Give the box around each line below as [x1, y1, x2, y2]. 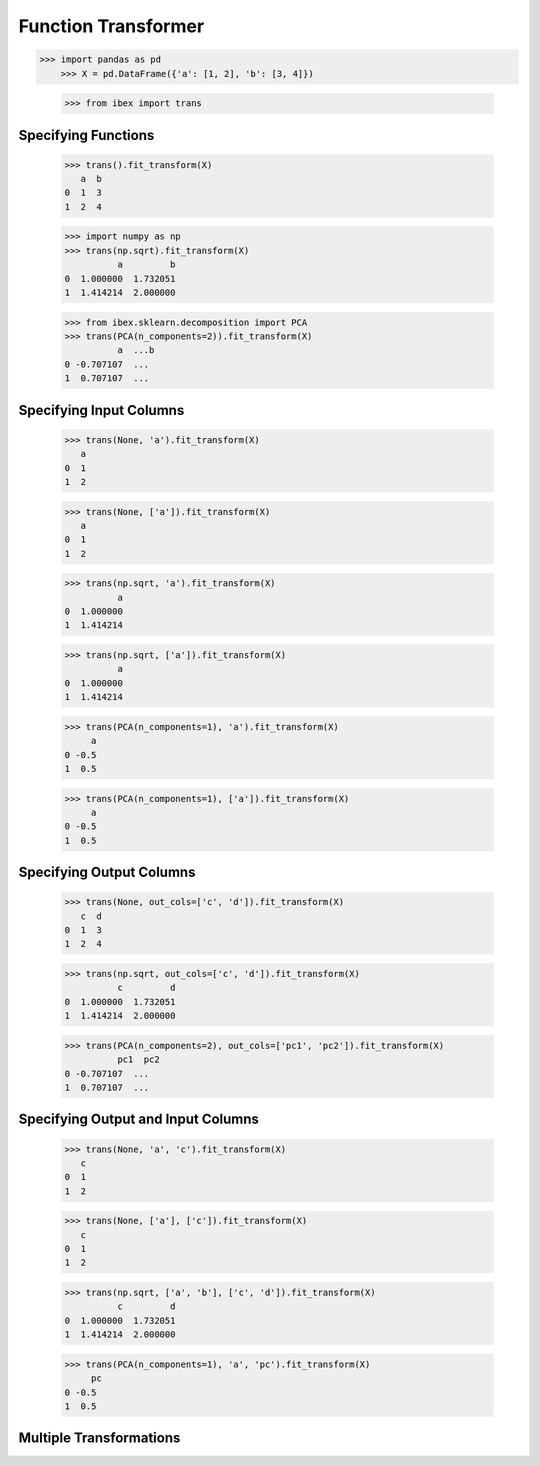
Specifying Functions [18, 126, 155, 144]
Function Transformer [18, 15, 205, 37]
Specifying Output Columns [18, 864, 196, 881]
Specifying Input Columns [18, 401, 185, 419]
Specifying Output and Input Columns [18, 1111, 260, 1128]
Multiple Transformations [18, 1430, 181, 1447]
